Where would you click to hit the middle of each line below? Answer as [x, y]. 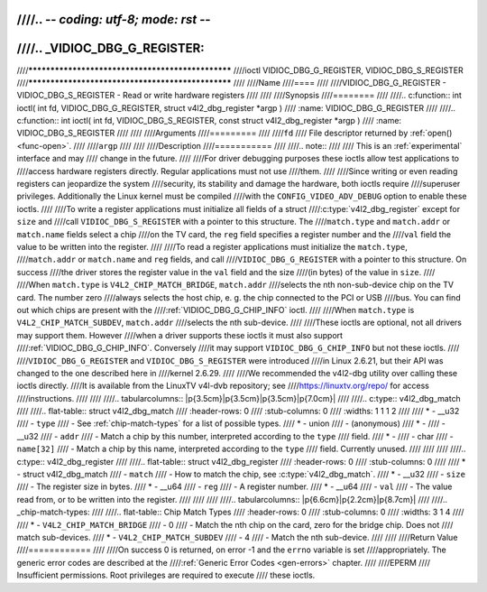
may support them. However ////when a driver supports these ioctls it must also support [179, 335]
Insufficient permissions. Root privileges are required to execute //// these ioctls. [166, 575]
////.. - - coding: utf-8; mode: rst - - [114, 19]
